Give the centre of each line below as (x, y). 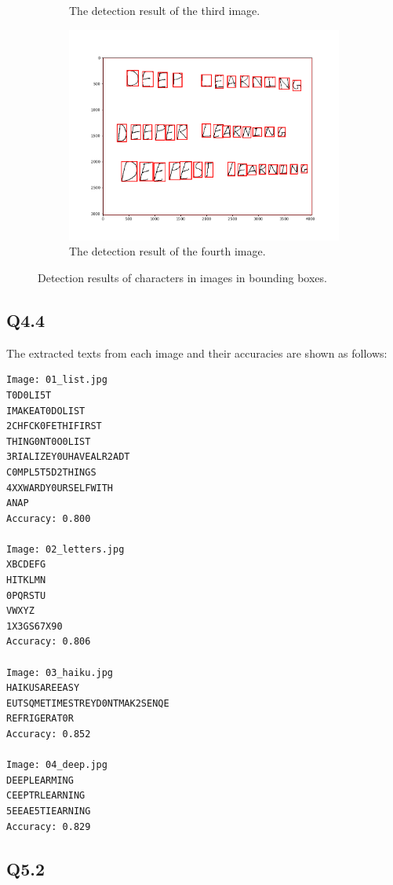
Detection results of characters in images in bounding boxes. (182, 277)
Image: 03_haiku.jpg (60, 672)
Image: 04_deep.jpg (57, 765)
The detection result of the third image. (165, 10)
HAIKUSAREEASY (43, 688)
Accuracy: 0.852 (49, 734)
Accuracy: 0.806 (49, 642)
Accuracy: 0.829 (49, 826)
